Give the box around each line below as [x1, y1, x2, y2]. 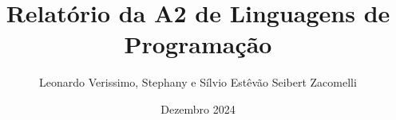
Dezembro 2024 [160, 100, 236, 117]
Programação [124, 28, 272, 60]
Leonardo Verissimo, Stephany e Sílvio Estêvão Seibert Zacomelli [39, 74, 357, 91]
